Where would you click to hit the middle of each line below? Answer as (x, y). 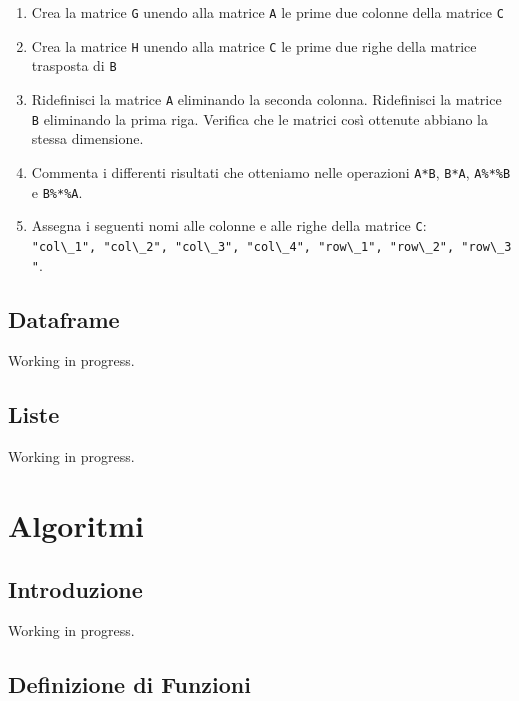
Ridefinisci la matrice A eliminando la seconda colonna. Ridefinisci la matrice (266, 98)
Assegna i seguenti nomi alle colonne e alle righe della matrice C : (229, 225)
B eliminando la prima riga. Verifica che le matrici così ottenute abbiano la (259, 118)
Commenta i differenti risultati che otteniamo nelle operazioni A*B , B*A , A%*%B (271, 171)
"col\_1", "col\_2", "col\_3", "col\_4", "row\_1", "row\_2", (243, 246)
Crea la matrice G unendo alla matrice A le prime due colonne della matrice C (267, 12)
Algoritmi (76, 524)
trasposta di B (74, 65)
